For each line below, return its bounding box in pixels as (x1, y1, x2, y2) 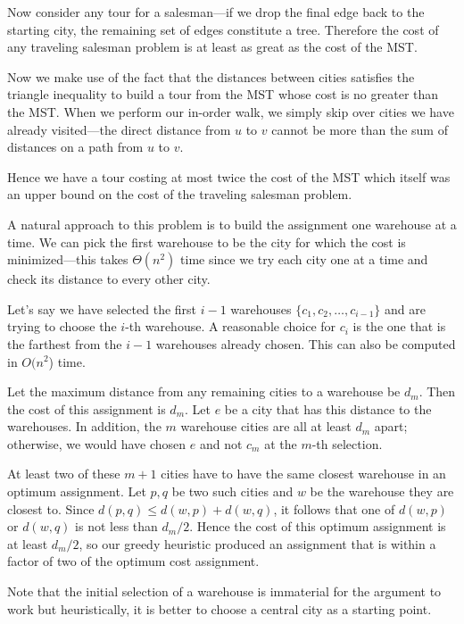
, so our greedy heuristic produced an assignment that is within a (79, 534, 436, 553)
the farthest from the (7, 334, 122, 353)
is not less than (75, 517, 158, 536)
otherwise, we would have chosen (7, 434, 186, 453)
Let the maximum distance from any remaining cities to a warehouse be (7, 382, 401, 401)
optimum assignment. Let (7, 482, 146, 501)
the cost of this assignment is (7, 399, 166, 418)
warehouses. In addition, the (7, 417, 162, 436)
